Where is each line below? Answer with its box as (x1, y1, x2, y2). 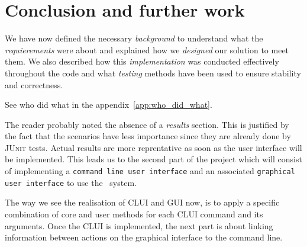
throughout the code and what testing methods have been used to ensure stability (5, 66, 301, 79)
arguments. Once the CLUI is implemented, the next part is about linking (5, 219, 273, 232)
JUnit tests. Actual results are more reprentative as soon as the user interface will (5, 141, 302, 153)
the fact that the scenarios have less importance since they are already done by (5, 130, 291, 142)
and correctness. (5, 78, 63, 91)
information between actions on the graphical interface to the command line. (5, 231, 283, 243)
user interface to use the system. (5, 176, 137, 188)
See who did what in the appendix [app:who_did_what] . (5, 98, 212, 111)
